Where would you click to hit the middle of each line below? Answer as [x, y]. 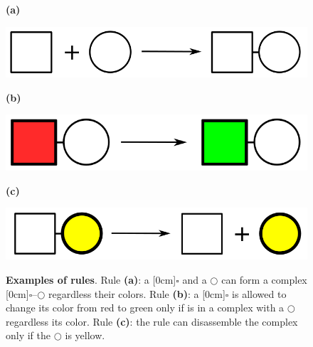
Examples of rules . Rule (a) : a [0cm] [91, 279]
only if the [28, 335]
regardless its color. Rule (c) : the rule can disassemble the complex [152, 321]
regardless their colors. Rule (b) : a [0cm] [137, 293]
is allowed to [259, 293]
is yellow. [85, 335]
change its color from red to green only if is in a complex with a [145, 308]
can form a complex [264, 279]
